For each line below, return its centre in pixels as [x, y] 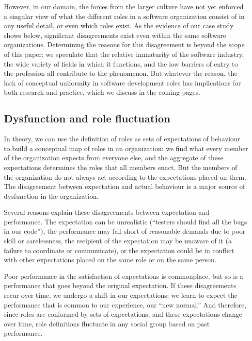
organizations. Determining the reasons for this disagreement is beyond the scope [124, 44]
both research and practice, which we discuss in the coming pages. [102, 92]
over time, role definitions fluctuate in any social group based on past [107, 323]
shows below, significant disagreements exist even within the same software [115, 35]
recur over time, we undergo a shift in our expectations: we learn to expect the [121, 295]
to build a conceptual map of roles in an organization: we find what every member [126, 148]
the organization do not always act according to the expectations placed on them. [125, 177]
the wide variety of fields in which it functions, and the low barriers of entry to [121, 63]
